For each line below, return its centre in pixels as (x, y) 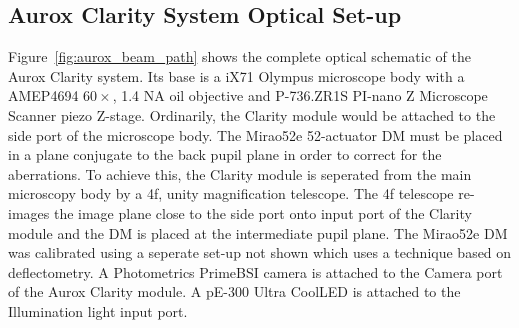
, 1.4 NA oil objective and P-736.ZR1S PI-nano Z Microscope (300, 95)
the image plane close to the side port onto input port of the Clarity (262, 212)
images (29, 212)
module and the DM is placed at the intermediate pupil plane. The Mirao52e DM (258, 232)
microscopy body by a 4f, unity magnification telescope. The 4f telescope (231, 193)
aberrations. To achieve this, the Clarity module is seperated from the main (240, 173)
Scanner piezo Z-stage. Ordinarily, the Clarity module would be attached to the (252, 114)
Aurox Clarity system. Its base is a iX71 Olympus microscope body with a (236, 75)
